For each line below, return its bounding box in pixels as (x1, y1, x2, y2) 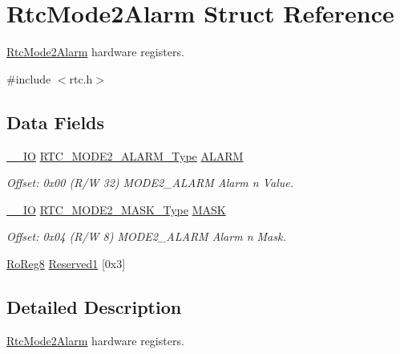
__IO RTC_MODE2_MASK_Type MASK (6, 201, 226, 218)
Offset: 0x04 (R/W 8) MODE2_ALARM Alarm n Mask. (6, 228, 286, 245)
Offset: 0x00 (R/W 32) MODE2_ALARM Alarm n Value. (6, 174, 293, 191)
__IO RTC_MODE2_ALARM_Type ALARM (6, 147, 244, 164)
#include (6, 70, 51, 87)
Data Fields (6, 109, 105, 134)
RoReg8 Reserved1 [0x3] (6, 254, 126, 271)
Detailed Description (6, 294, 182, 319)
